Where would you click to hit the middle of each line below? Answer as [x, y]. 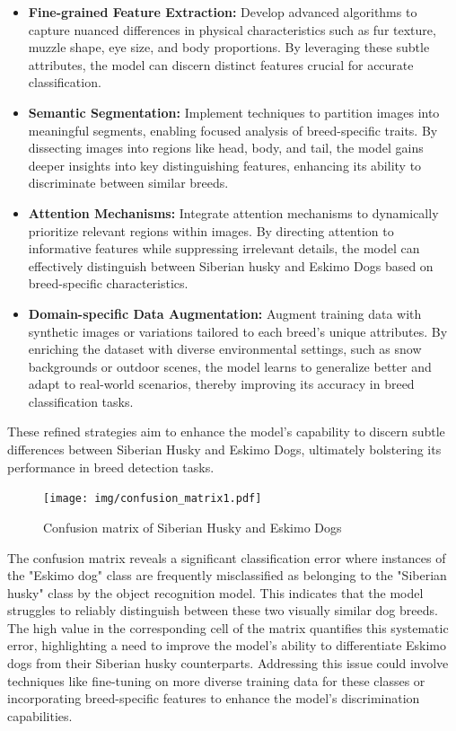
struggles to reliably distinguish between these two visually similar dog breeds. [223, 610]
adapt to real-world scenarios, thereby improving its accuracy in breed [221, 384]
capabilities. [40, 715]
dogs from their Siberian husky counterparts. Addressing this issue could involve [228, 663]
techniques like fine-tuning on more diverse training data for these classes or [216, 680]
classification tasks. [81, 401]
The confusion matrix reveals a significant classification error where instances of [227, 557]
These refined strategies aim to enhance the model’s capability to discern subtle [226, 432]
